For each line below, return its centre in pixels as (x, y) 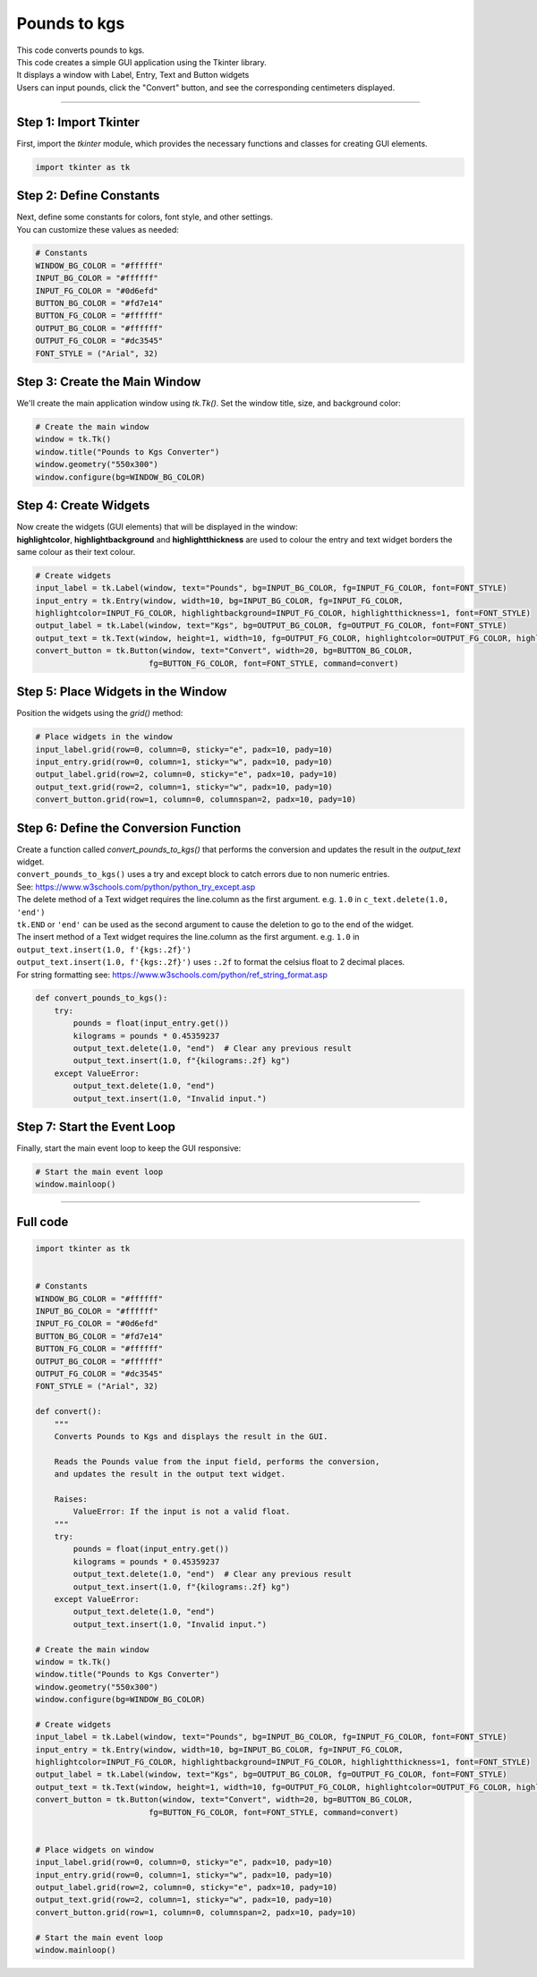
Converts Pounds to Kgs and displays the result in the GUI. (191, 1436)
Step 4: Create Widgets (83, 506)
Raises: (71, 1499)
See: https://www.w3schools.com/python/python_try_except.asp (136, 887)
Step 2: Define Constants (88, 196)
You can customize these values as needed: (98, 229)
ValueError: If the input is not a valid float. (182, 1512)
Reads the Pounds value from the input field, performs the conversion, (217, 1461)
